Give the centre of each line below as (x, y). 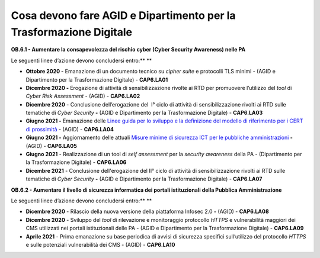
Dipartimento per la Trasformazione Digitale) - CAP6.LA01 (97, 79)
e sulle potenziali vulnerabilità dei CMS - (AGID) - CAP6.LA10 (100, 244)
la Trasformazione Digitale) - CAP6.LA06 (76, 162)
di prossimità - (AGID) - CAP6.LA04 (70, 129)
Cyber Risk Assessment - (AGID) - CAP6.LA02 (83, 96)
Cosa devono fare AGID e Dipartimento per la (124, 15)
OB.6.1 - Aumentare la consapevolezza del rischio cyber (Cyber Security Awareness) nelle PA (128, 50)
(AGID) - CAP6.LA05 (51, 146)
